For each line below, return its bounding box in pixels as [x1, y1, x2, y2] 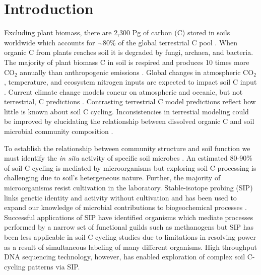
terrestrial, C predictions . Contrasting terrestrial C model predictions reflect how [4, 96, 256, 107]
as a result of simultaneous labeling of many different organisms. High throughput [4, 241, 257, 252]
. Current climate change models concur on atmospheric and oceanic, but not [4, 86, 243, 97]
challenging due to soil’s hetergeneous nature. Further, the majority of [4, 172, 221, 183]
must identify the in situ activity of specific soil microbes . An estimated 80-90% [4, 153, 252, 163]
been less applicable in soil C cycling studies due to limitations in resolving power [4, 232, 256, 242]
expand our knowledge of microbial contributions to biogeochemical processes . [4, 202, 247, 213]
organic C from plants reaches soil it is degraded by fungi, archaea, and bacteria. [4, 47, 253, 57]
